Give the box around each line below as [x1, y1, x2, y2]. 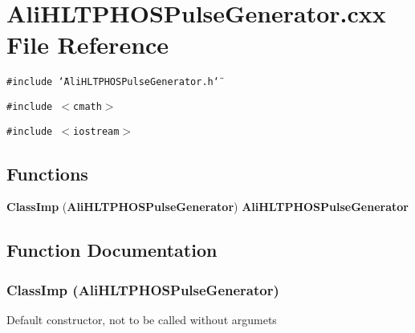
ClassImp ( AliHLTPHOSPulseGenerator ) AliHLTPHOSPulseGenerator [6, 198, 409, 215]
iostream [73, 125, 120, 137]
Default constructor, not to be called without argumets [6, 311, 277, 328]
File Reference [6, 28, 169, 61]
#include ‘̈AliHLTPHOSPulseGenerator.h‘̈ [6, 76, 219, 88]
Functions [6, 160, 88, 185]
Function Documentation [6, 238, 218, 262]
